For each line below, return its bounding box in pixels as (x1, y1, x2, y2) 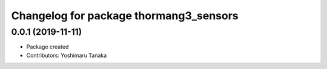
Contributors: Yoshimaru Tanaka (26, 52, 107, 59)
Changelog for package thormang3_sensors (11, 9, 239, 22)
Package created (26, 43, 69, 50)
